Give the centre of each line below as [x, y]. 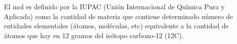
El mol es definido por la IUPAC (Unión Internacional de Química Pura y [114, 6]
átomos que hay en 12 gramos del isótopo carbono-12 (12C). [94, 35]
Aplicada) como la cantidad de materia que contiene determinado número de [118, 16]
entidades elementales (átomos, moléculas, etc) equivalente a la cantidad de [116, 26]
